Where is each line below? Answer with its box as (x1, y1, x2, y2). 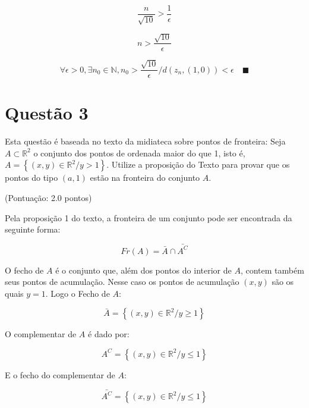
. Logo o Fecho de (45, 287, 110, 299)
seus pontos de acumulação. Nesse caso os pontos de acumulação (5, 275, 239, 288)
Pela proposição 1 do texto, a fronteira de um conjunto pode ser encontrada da (5, 211, 292, 224)
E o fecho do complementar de (5, 368, 115, 381)
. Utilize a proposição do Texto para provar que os (106, 158, 290, 171)
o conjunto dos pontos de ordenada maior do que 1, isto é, (33, 146, 245, 159)
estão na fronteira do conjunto (90, 171, 200, 184)
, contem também (240, 263, 304, 276)
